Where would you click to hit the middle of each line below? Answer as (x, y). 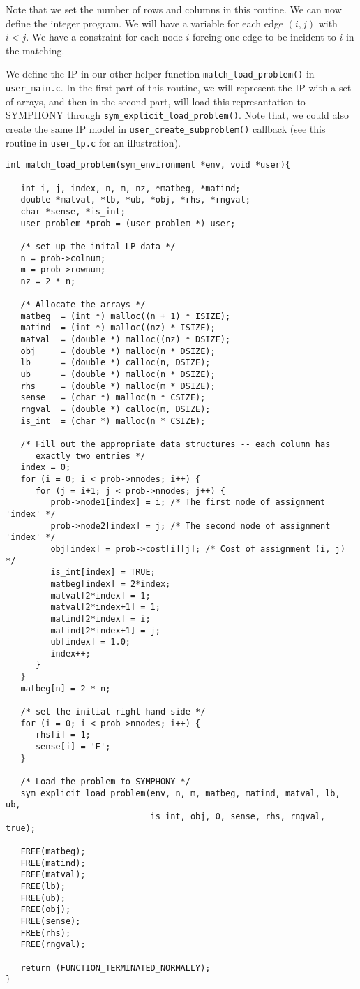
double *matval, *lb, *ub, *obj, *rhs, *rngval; (135, 200)
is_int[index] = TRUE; (103, 572)
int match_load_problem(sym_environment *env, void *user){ (148, 165)
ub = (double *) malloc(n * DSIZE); (118, 375)
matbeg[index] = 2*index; (111, 584)
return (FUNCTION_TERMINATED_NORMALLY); (115, 968)
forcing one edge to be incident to (264, 37)
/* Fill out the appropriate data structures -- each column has (175, 444)
